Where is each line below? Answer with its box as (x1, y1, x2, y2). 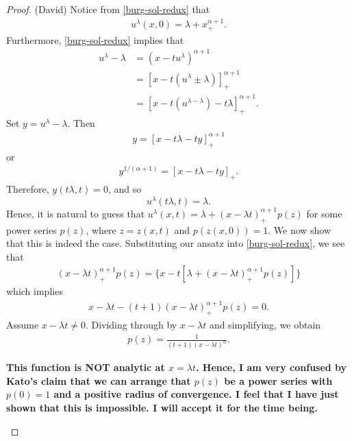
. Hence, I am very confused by (195, 360, 347, 374)
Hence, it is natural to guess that (6, 206, 145, 220)
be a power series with (224, 373, 333, 388)
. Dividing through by (85, 318, 177, 332)
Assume (6, 318, 39, 332)
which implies (6, 284, 63, 298)
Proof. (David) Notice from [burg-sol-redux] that (6, 2, 210, 16)
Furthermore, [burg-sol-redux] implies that (6, 32, 184, 47)
